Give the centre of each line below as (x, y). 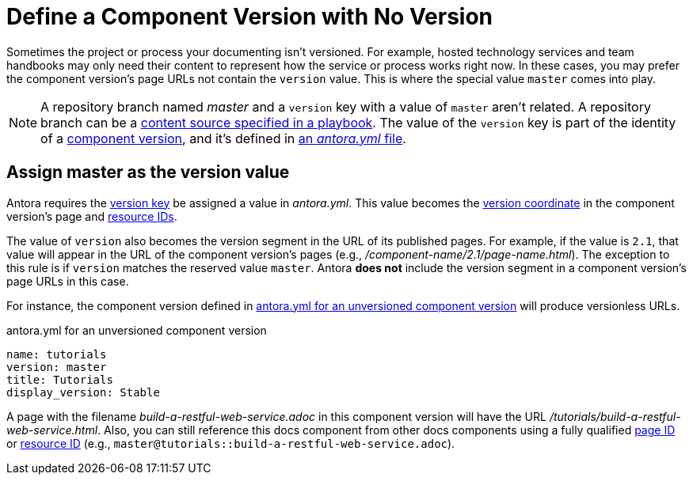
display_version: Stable (83, 392)
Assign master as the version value (148, 172)
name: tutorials (57, 354)
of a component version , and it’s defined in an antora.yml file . (223, 138)
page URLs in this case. (68, 281)
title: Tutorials (60, 379)
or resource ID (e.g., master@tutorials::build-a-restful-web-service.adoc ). (231, 443)
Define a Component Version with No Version (250, 17)
